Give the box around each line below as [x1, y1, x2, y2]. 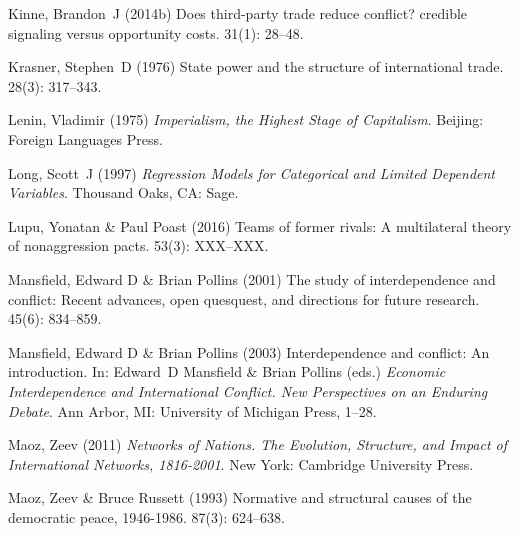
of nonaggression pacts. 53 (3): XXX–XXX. [8, 235, 269, 256]
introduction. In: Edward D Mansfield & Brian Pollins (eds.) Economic [8, 361, 446, 382]
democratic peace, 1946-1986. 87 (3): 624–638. [8, 506, 285, 527]
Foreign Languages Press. [8, 128, 163, 149]
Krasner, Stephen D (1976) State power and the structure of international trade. [8, 56, 504, 77]
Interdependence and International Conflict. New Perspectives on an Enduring [8, 380, 488, 401]
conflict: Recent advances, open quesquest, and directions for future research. [8, 288, 480, 309]
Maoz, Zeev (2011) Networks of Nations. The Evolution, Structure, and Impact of [8, 434, 508, 455]
